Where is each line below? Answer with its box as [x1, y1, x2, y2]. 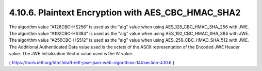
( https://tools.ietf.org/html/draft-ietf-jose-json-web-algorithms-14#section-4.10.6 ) [9, 59, 175, 65]
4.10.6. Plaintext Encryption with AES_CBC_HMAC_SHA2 [9, 7, 241, 18]
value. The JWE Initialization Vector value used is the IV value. [9, 51, 133, 57]
